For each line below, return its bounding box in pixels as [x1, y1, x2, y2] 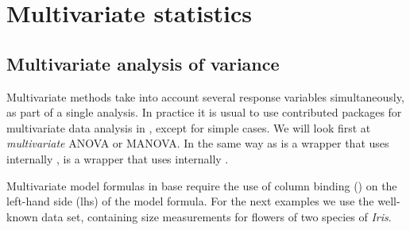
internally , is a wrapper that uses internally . [6, 150, 229, 167]
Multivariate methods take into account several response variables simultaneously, [6, 88, 404, 105]
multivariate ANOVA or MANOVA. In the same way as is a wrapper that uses [6, 135, 389, 151]
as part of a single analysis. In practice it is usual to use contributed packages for [6, 104, 402, 121]
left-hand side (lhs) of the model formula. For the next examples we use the [6, 193, 374, 209]
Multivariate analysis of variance [6, 51, 280, 75]
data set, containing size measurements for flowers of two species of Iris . [41, 208, 392, 224]
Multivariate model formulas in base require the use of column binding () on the [6, 177, 397, 194]
